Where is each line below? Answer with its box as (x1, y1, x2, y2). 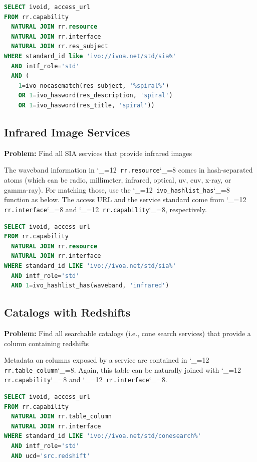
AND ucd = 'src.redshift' (11, 452, 90, 459)
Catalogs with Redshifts (4, 304, 131, 320)
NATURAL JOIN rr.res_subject (11, 43, 108, 50)
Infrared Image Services (4, 124, 130, 139)
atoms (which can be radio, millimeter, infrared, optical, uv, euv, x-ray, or (4, 174, 231, 185)
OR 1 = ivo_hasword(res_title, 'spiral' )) (18, 101, 155, 109)
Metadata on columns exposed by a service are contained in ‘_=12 (4, 355, 209, 365)
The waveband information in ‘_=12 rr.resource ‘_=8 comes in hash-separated (4, 165, 253, 175)
